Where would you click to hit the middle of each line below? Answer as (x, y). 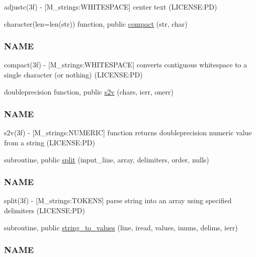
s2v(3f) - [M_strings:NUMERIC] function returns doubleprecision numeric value (128, 133)
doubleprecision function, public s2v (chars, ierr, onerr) (89, 91)
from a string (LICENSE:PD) (50, 142)
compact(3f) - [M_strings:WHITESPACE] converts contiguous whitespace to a (126, 65)
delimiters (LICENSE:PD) (45, 210)
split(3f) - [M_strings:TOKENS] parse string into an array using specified (118, 200)
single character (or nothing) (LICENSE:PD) (73, 74)
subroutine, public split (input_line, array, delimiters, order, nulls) (107, 159)
